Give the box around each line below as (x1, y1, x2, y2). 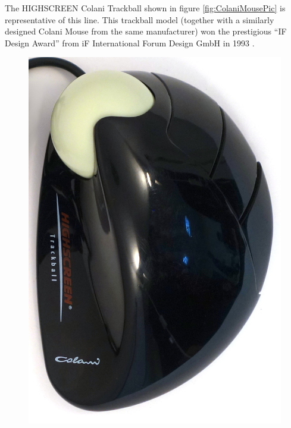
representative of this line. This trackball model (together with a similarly (5, 13, 274, 26)
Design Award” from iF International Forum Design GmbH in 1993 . (5, 36, 255, 49)
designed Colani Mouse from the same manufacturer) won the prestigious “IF (5, 25, 287, 37)
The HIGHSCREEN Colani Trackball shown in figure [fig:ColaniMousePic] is (5, 2, 286, 14)
